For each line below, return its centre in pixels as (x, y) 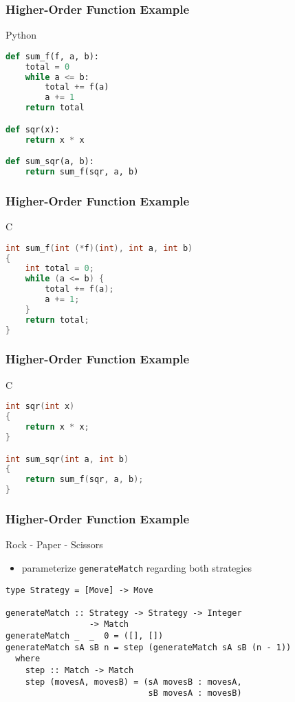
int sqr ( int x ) (40, 407)
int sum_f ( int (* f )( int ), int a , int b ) (99, 248)
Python (21, 35)
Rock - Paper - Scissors (54, 544)
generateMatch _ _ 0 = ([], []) (85, 636)
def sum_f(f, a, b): (53, 56)
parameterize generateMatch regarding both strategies (136, 567)
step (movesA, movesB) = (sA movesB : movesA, (133, 682)
